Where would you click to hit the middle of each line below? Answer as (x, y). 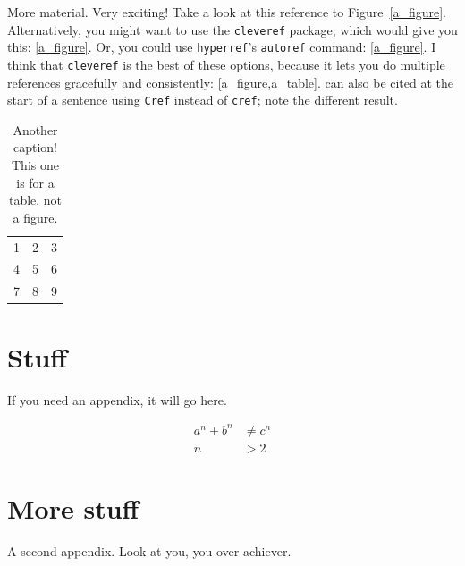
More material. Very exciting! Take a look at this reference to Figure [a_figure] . (227, 12)
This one (35, 165)
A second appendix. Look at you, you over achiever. (149, 550)
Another (35, 129)
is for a (35, 182)
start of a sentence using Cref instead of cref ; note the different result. (203, 100)
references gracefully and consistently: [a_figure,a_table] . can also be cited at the (231, 82)
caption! (35, 147)
